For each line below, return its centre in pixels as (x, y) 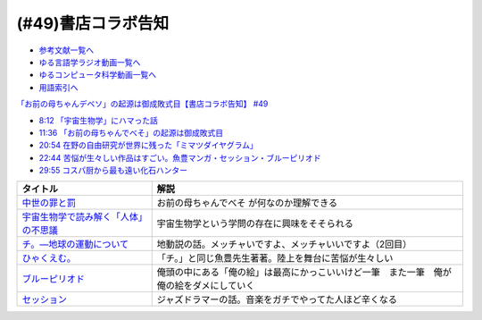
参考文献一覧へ (66, 50)
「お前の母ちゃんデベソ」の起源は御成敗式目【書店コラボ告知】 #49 (142, 104)
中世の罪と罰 (49, 203)
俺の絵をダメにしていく (206, 286)
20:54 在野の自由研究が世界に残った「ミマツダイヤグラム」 (148, 145)
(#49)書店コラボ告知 (93, 23)
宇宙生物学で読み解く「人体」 (82, 217)
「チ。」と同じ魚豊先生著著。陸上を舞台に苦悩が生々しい (275, 258)
